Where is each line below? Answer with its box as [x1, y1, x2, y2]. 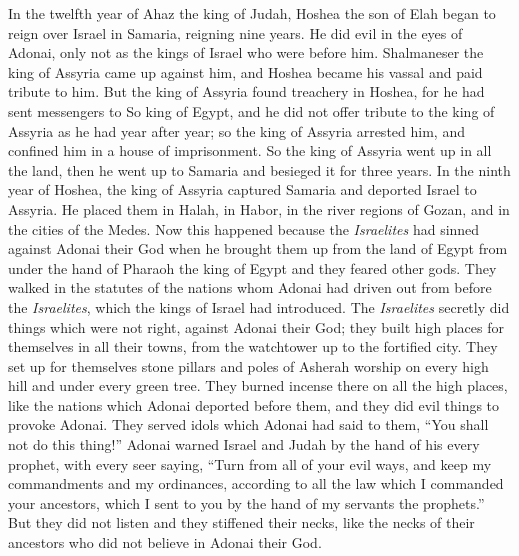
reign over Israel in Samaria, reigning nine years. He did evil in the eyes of [8, 22, 463, 43]
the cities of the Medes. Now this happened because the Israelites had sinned [8, 218, 480, 239]
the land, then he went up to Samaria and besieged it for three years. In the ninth [8, 159, 511, 180]
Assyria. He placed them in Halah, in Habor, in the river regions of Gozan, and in [8, 198, 510, 219]
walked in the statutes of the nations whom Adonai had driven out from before [8, 277, 492, 298]
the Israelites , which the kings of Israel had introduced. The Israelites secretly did [8, 296, 510, 317]
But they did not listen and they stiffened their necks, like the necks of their [8, 512, 475, 533]
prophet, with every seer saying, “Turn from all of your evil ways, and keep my [8, 453, 492, 474]
